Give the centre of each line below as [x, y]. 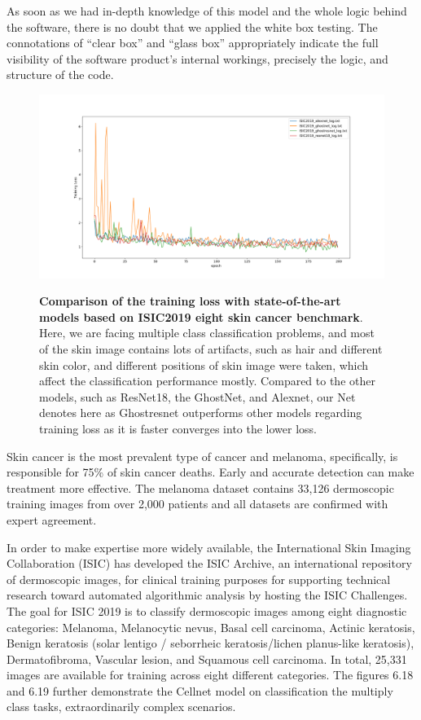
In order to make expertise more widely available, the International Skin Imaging [209, 547]
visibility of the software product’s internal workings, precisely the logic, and [197, 58]
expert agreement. [52, 519]
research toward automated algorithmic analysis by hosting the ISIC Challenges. [207, 595]
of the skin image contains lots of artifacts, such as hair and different [211, 349]
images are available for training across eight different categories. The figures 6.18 [210, 675]
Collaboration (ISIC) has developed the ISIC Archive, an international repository [209, 563]
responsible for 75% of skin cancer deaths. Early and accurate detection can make [210, 472]
